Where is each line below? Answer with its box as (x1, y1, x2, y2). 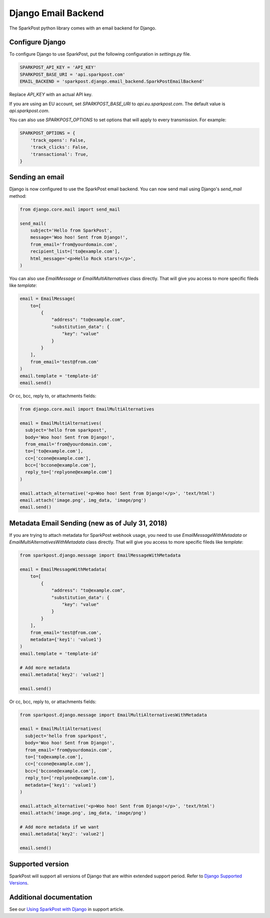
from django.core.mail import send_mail (19, 206, 120, 212)
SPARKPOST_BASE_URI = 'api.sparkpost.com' (19, 72, 125, 77)
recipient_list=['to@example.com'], (30, 248, 120, 254)
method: (9, 193, 27, 199)
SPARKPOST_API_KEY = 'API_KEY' (19, 65, 97, 70)
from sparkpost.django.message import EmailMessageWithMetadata (19, 552, 181, 558)
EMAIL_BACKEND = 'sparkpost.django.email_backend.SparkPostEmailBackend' (19, 79, 204, 85)
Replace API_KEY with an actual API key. (9, 92, 92, 98)
